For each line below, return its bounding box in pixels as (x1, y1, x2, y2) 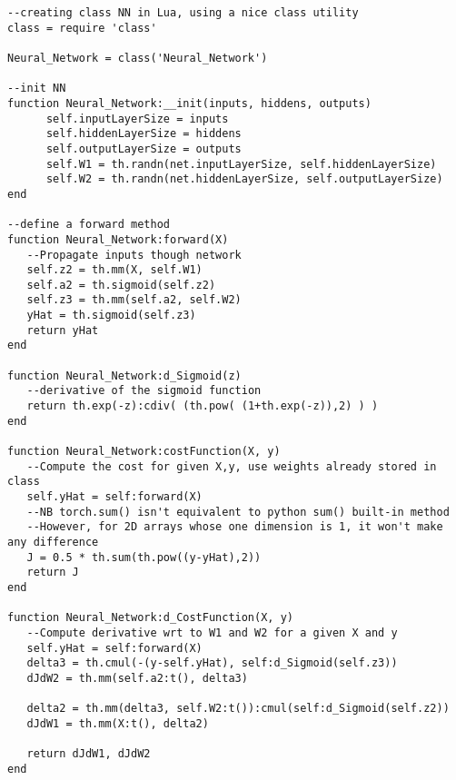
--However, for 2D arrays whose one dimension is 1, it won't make (26, 520, 443, 534)
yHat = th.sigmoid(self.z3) (26, 309, 196, 322)
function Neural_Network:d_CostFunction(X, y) (7, 611, 293, 625)
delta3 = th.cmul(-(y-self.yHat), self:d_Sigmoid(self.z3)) (26, 657, 398, 670)
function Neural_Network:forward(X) (7, 232, 229, 246)
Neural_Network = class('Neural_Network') (7, 51, 268, 64)
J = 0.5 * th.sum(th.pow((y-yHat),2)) (26, 550, 262, 564)
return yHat (26, 323, 99, 337)
